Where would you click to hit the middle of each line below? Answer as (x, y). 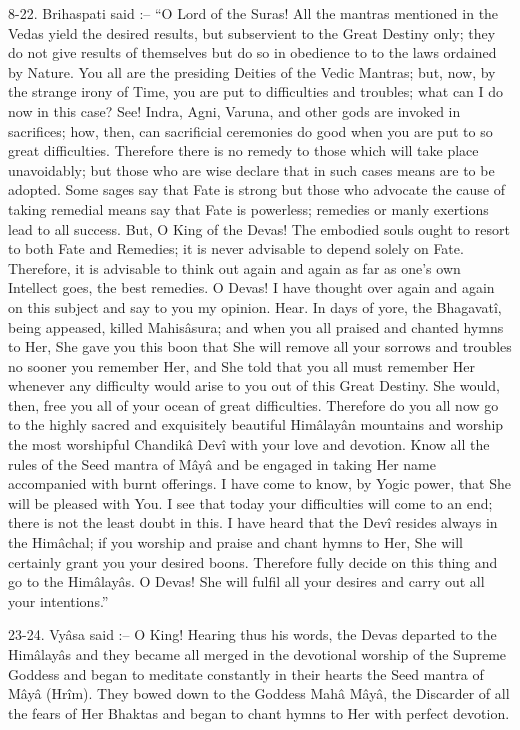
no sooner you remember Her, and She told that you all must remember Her (242, 365)
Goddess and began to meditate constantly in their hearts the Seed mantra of (246, 673)
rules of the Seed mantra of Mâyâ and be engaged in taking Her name (222, 463)
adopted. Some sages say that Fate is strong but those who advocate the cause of (256, 189)
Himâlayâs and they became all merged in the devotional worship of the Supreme (257, 654)
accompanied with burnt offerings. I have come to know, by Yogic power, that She (260, 483)
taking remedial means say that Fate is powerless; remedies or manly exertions (248, 208)
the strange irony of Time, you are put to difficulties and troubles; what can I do (256, 91)
